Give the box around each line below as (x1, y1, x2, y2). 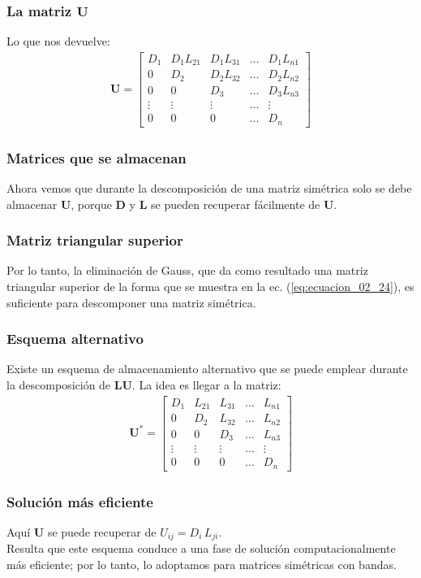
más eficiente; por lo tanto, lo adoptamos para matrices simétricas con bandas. (6, 555, 397, 572)
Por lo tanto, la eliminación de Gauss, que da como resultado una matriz (6, 262, 368, 279)
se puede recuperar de (47, 523, 157, 540)
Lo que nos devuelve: (6, 33, 110, 50)
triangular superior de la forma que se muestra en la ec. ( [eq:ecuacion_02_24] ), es (6, 278, 415, 295)
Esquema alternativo (6, 328, 144, 349)
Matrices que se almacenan (6, 147, 187, 167)
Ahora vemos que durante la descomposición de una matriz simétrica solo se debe (6, 180, 412, 197)
